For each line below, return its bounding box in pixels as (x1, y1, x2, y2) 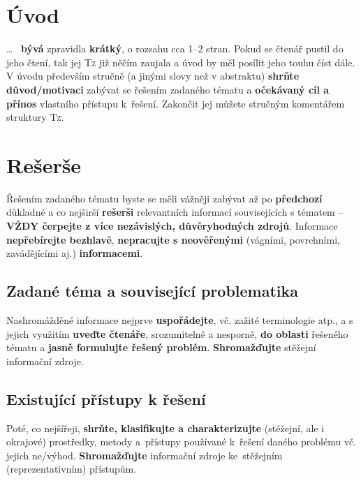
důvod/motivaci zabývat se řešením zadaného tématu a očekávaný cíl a (6, 82, 330, 96)
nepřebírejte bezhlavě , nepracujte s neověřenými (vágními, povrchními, (6, 232, 340, 246)
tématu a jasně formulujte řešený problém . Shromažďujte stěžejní (6, 340, 316, 355)
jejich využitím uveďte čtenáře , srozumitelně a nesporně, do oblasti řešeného (6, 326, 348, 341)
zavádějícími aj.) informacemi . (6, 246, 143, 260)
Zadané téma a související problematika (6, 280, 299, 302)
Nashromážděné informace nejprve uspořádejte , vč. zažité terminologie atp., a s (6, 312, 353, 327)
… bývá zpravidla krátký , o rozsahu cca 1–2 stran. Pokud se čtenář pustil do (6, 41, 344, 56)
